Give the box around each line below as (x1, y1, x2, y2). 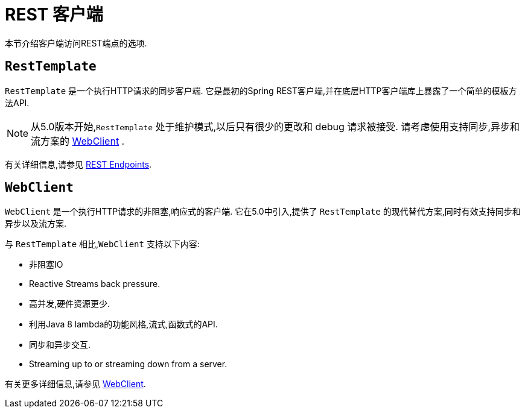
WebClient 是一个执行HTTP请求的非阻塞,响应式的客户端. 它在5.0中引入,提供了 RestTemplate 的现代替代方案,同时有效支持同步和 (5, 206, 521, 217)
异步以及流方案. (5, 218, 67, 229)
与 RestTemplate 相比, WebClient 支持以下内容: (5, 239, 200, 250)
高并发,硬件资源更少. (29, 298, 110, 309)
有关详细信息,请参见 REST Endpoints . (5, 159, 152, 169)
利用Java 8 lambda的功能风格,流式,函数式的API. (29, 319, 218, 330)
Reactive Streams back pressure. (29, 279, 161, 289)
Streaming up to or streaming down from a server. (29, 359, 227, 370)
